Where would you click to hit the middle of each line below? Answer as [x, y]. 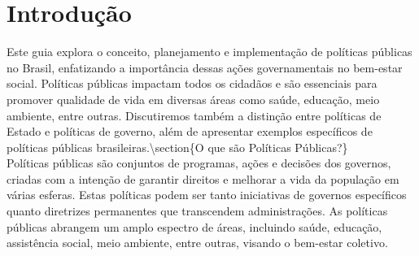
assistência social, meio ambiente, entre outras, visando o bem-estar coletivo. [197, 243]
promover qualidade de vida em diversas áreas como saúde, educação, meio [193, 99]
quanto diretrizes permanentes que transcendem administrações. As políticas [197, 211]
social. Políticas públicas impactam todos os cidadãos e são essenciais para [192, 83]
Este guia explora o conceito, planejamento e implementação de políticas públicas [209, 52]
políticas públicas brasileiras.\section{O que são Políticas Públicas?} [177, 147]
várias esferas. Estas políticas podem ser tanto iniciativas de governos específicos [207, 195]
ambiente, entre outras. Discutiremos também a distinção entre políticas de [194, 115]
